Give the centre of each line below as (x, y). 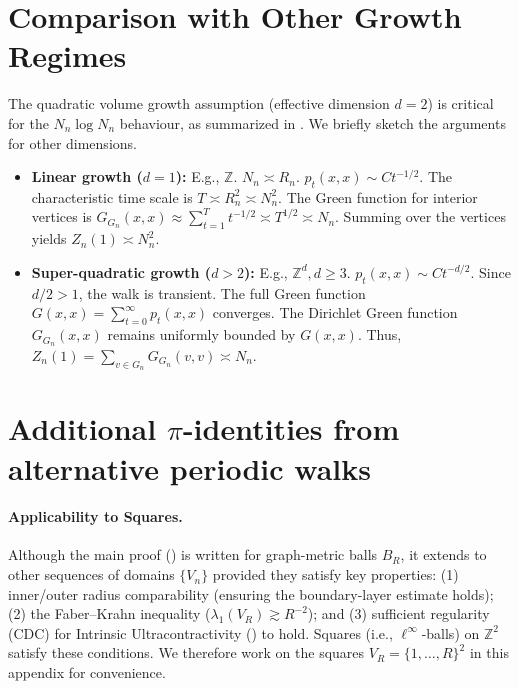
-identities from (291, 428)
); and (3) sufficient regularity (398, 613)
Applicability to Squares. (95, 516)
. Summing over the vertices (420, 216)
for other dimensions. (72, 142)
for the (28, 122)
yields (49, 238)
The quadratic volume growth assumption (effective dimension (199, 103)
